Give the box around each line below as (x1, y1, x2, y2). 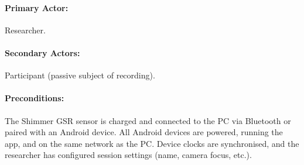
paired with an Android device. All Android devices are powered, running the (5, 126, 283, 138)
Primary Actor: (5, 1, 69, 13)
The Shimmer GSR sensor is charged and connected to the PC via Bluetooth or (5, 114, 291, 126)
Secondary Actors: (5, 46, 80, 59)
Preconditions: (5, 92, 64, 104)
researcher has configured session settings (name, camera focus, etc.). (5, 149, 252, 161)
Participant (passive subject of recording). (5, 69, 155, 81)
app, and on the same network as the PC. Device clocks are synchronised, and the (5, 137, 299, 149)
